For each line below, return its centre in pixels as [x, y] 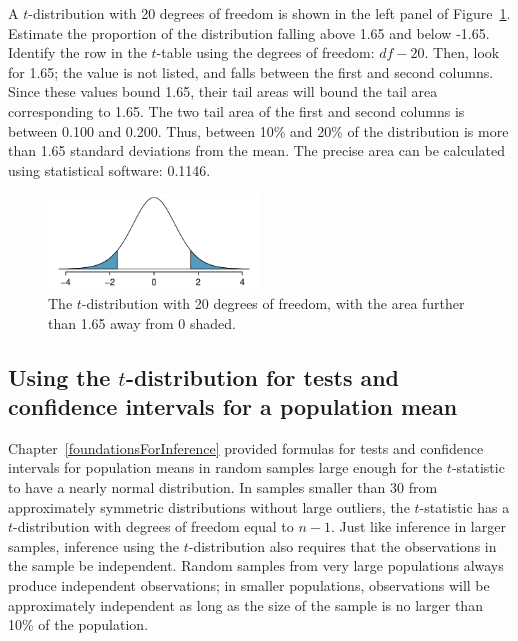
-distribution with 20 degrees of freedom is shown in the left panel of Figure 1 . [269, 13]
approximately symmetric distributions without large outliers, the [209, 506]
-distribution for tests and [262, 376]
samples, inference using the [93, 545]
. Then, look [462, 52]
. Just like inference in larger [418, 526]
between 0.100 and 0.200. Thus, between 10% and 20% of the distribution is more [258, 130]
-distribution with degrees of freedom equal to [153, 526]
